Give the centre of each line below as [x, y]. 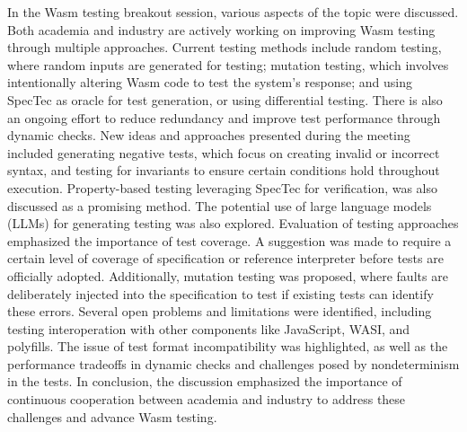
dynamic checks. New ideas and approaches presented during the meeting [209, 135]
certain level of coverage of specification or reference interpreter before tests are [225, 258]
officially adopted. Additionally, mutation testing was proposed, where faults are [228, 275]
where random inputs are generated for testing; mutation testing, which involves [228, 64]
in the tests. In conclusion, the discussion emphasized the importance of [205, 381]
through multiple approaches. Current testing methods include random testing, [225, 47]
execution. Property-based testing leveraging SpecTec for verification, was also [223, 187]
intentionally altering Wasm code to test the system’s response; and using [210, 82]
